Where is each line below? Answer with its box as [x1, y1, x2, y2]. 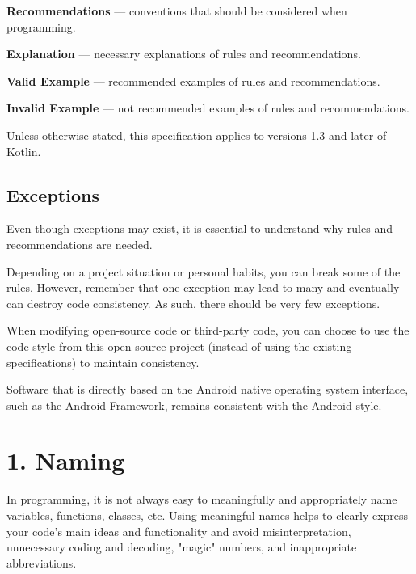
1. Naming [6, 444, 125, 477]
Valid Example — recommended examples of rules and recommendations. [6, 72, 380, 89]
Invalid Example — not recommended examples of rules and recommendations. [6, 99, 410, 116]
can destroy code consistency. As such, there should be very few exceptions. [6, 294, 380, 311]
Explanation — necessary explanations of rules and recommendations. [6, 45, 361, 62]
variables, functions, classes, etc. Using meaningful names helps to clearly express [6, 507, 409, 524]
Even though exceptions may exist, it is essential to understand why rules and [6, 220, 393, 237]
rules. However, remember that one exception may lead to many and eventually [6, 279, 400, 296]
